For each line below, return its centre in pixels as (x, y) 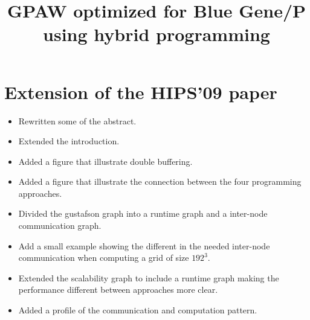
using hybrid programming (157, 34)
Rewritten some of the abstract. (77, 120)
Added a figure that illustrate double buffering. (105, 161)
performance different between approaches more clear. (118, 290)
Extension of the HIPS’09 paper (141, 91)
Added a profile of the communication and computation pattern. (138, 310)
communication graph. (60, 226)
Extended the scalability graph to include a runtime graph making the (149, 277)
